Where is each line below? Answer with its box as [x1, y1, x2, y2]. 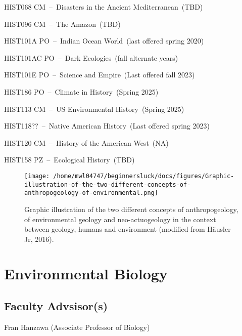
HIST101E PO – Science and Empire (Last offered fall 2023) [4, 69, 195, 80]
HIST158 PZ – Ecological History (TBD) [4, 154, 135, 165]
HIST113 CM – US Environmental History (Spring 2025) [4, 103, 184, 114]
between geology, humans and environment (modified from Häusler [24, 224, 231, 234]
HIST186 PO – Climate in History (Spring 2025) [4, 86, 159, 97]
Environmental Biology [4, 263, 168, 284]
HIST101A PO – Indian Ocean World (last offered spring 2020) [4, 35, 204, 46]
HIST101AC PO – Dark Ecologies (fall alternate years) [4, 52, 178, 63]
